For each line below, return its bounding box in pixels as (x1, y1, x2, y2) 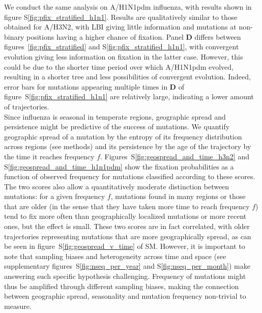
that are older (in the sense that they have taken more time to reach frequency (4, 201, 250, 211)
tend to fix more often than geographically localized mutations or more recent (4, 211, 247, 221)
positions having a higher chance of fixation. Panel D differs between (26, 31, 241, 42)
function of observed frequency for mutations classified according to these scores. (4, 171, 255, 182)
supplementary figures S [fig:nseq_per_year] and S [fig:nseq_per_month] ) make (4, 261, 250, 271)
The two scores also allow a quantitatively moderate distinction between (4, 181, 229, 191)
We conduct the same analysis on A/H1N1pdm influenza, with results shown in (4, 2, 252, 12)
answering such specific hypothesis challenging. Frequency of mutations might (4, 271, 246, 281)
